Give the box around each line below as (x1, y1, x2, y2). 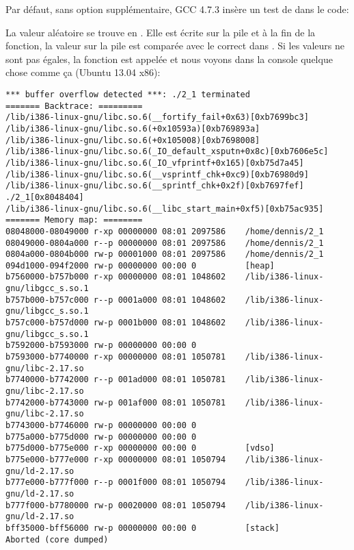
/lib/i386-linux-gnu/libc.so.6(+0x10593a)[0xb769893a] (5, 123, 260, 134)
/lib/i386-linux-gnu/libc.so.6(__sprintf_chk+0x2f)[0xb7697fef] (5, 181, 304, 191)
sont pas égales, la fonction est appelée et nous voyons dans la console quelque (5, 51, 333, 66)
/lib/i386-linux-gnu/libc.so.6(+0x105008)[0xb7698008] (5, 135, 260, 145)
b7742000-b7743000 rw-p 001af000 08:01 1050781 (5, 397, 226, 408)
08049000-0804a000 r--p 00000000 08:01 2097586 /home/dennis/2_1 (5, 238, 324, 248)
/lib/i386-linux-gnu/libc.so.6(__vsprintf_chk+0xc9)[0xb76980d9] (5, 169, 309, 179)
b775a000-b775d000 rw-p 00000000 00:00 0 (5, 432, 197, 442)
